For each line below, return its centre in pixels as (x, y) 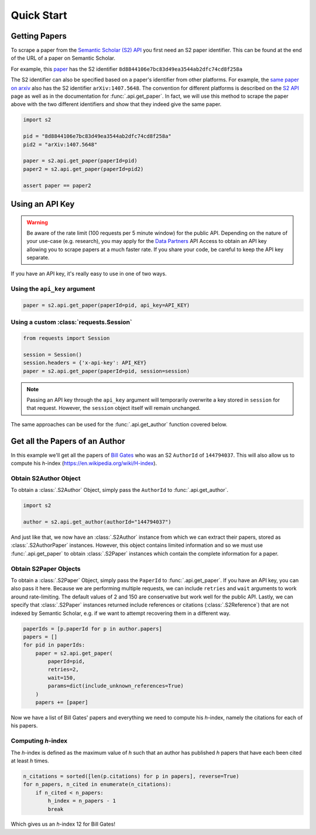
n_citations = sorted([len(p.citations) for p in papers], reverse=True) (131, 776)
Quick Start (39, 15)
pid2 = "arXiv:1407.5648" (60, 144)
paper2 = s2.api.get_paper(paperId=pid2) (83, 169)
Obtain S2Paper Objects (46, 569)
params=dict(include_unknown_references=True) (116, 686)
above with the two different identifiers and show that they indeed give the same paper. (116, 104)
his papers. (24, 726)
